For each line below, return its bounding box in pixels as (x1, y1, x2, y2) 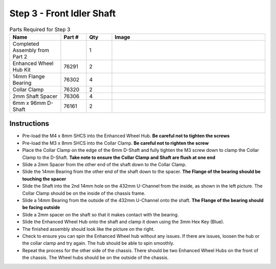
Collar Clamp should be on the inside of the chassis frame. (22, 190, 146, 196)
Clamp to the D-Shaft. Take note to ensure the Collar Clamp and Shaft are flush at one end (22, 154, 216, 161)
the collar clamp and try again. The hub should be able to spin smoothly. (22, 240, 175, 246)
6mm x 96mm (12, 99, 46, 106)
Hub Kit (12, 66, 31, 73)
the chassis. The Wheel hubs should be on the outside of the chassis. (22, 255, 169, 261)
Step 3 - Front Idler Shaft (9, 8, 116, 19)
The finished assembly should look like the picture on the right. (22, 226, 155, 232)
